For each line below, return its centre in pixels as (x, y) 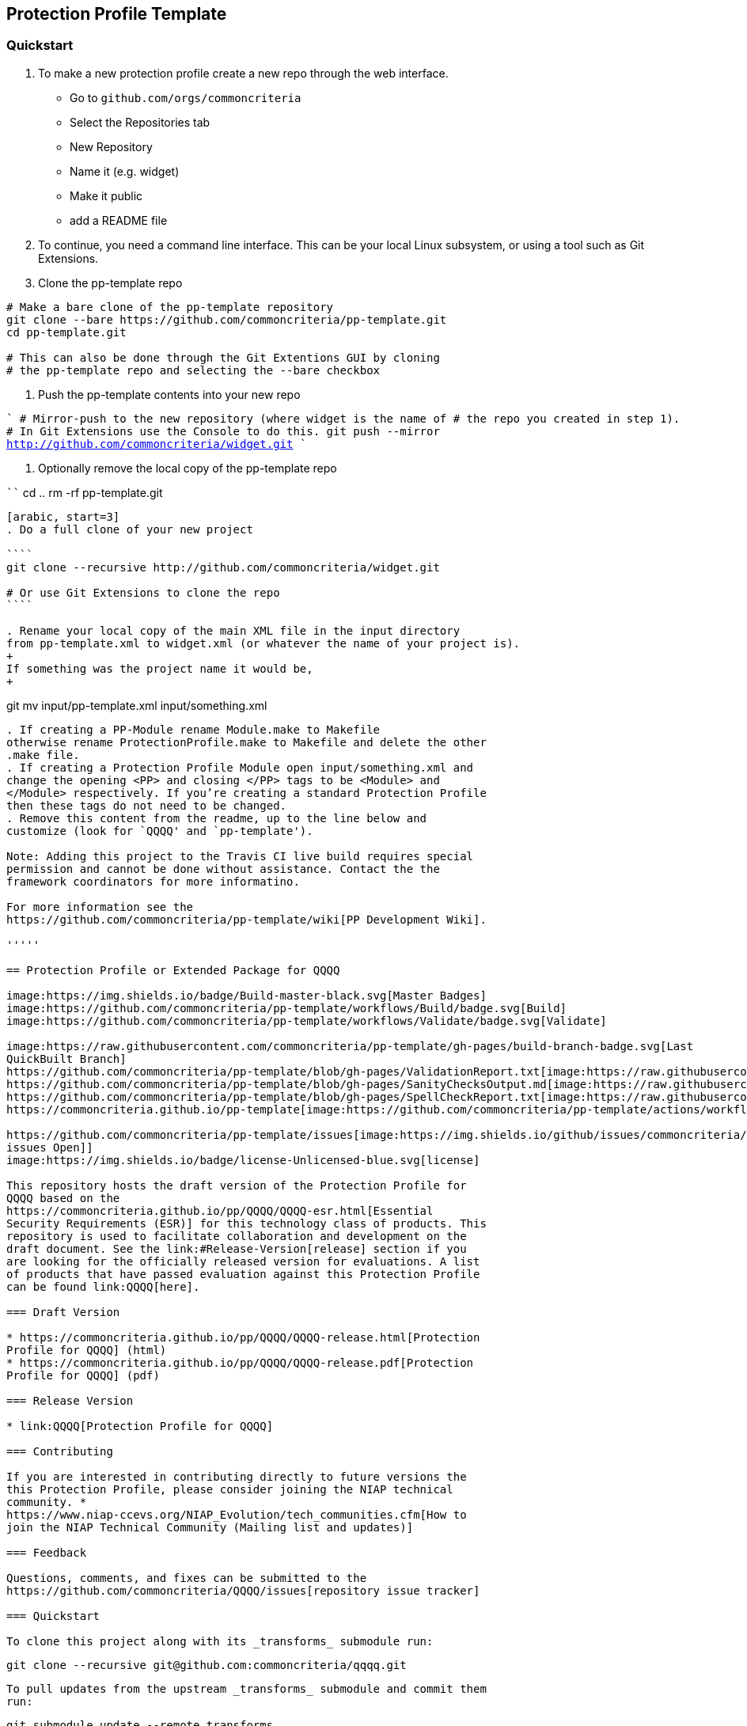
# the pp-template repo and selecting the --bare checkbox (193, 370)
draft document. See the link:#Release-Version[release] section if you (237, 1248)
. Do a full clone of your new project (130, 529)
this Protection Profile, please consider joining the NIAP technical (230, 1489)
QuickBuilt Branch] (66, 1058)
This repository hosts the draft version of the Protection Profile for (237, 1185)
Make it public (106, 195)
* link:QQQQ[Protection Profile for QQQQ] (140, 1426)
